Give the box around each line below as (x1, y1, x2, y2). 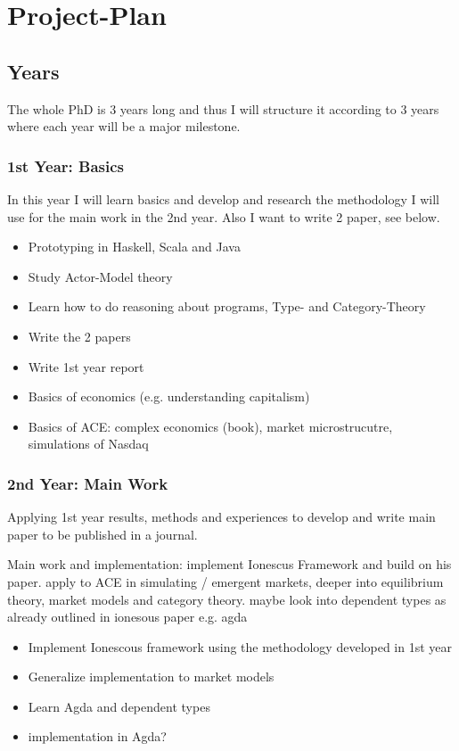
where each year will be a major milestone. (7, 117, 241, 136)
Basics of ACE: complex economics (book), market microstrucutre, (28, 417, 393, 435)
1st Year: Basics (7, 154, 125, 177)
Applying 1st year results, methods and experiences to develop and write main (7, 508, 436, 526)
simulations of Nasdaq (28, 434, 149, 453)
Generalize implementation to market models (28, 667, 275, 686)
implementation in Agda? (28, 727, 167, 746)
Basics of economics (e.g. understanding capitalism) (28, 387, 310, 406)
